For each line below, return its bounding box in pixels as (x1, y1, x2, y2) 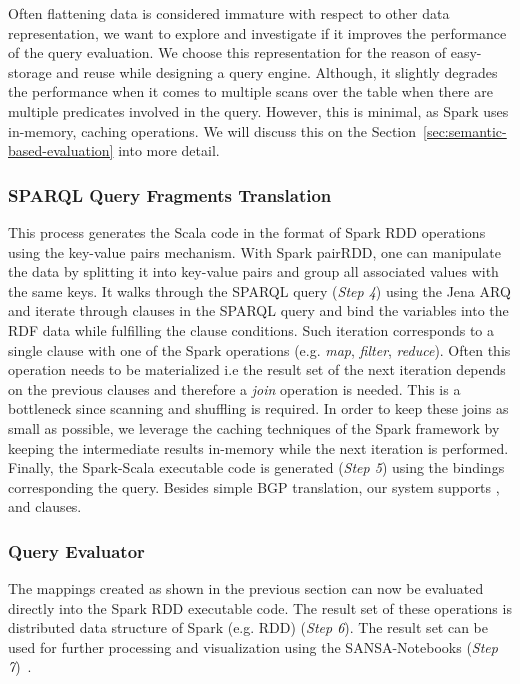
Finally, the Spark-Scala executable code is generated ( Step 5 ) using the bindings (8, 457, 505, 478)
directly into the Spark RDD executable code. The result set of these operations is (8, 597, 512, 618)
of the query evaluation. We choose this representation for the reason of (8, 42, 447, 63)
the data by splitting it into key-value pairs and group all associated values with (8, 261, 499, 282)
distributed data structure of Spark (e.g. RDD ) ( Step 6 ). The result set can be (8, 617, 489, 638)
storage (8, 61, 52, 82)
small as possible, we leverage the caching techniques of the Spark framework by (8, 417, 500, 438)
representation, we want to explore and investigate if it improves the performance (8, 22, 507, 43)
